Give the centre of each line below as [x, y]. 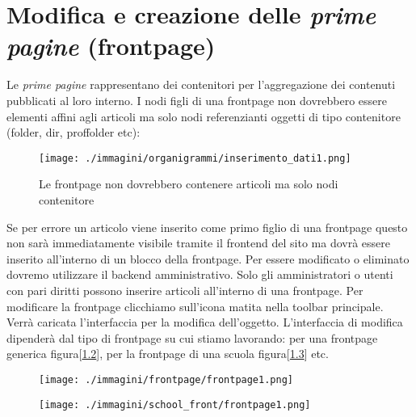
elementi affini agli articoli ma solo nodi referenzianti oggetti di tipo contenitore [204, 116]
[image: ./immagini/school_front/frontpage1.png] [175, 404]
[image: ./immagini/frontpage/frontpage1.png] [166, 379]
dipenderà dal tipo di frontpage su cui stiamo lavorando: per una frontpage [192, 337]
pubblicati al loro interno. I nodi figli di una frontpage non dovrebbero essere [197, 100]
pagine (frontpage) [111, 46]
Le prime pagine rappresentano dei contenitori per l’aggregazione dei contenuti [201, 84]
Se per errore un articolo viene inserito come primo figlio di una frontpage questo [207, 227]
